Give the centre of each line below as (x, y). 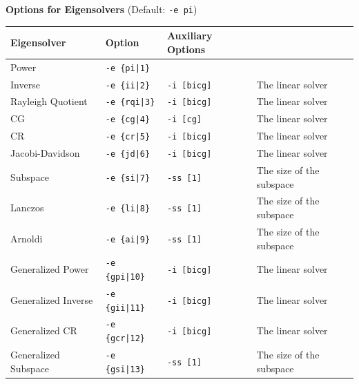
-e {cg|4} (128, 120)
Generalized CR (44, 330)
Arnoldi (27, 238)
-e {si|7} (128, 178)
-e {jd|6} (128, 154)
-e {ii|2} (128, 85)
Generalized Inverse (52, 299)
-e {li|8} (128, 209)
